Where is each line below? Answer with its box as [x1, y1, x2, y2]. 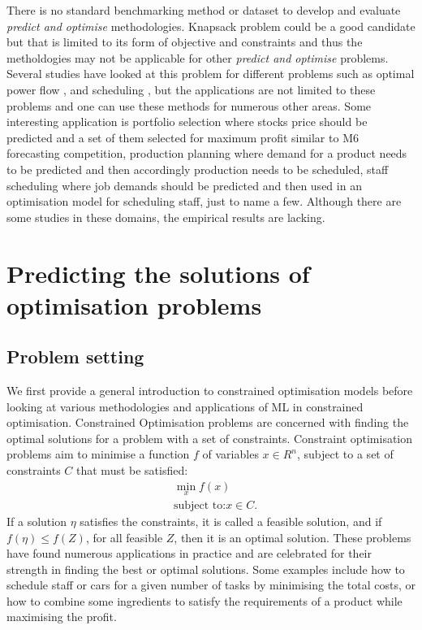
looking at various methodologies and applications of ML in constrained [6, 398, 364, 415]
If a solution [6, 512, 67, 529]
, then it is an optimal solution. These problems [174, 528, 411, 545]
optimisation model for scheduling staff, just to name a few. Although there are [6, 193, 402, 210]
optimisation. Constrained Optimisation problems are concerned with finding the [6, 414, 409, 431]
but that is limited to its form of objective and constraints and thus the [6, 33, 363, 50]
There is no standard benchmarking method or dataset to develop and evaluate [6, 2, 401, 18]
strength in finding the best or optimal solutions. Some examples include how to [6, 560, 405, 577]
